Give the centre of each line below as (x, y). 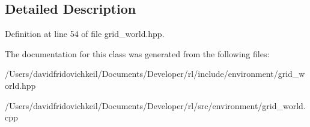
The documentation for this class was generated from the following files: (137, 53)
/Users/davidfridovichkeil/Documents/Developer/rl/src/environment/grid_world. (155, 105)
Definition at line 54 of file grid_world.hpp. (85, 34)
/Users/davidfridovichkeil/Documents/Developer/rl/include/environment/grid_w (155, 74)
